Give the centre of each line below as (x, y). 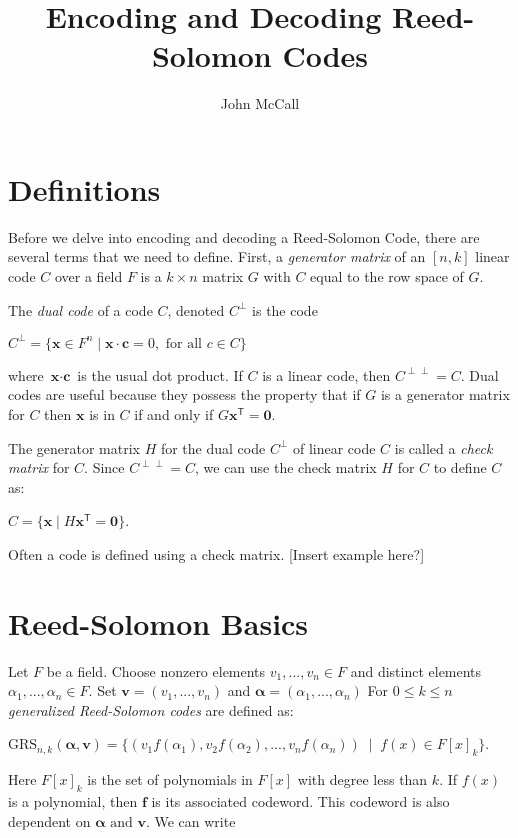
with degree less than (362, 779)
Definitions (84, 188)
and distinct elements (416, 670)
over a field (88, 276)
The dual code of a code (80, 309)
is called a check (443, 447)
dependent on (49, 820)
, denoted (196, 309)
